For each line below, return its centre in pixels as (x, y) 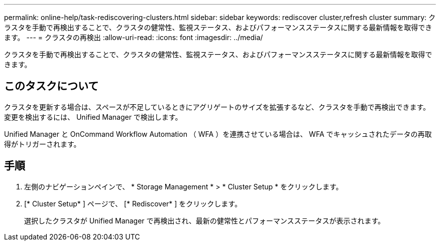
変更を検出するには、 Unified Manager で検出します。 (93, 117)
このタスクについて (51, 86)
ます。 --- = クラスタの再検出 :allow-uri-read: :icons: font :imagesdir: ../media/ (134, 37)
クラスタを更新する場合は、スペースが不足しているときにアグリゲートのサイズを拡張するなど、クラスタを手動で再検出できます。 (217, 107)
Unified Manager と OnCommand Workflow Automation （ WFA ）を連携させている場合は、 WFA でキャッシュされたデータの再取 (218, 134)
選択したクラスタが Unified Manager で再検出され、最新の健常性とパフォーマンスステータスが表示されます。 (205, 220)
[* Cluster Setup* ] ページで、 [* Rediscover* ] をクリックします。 (133, 203)
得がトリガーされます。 (42, 144)
